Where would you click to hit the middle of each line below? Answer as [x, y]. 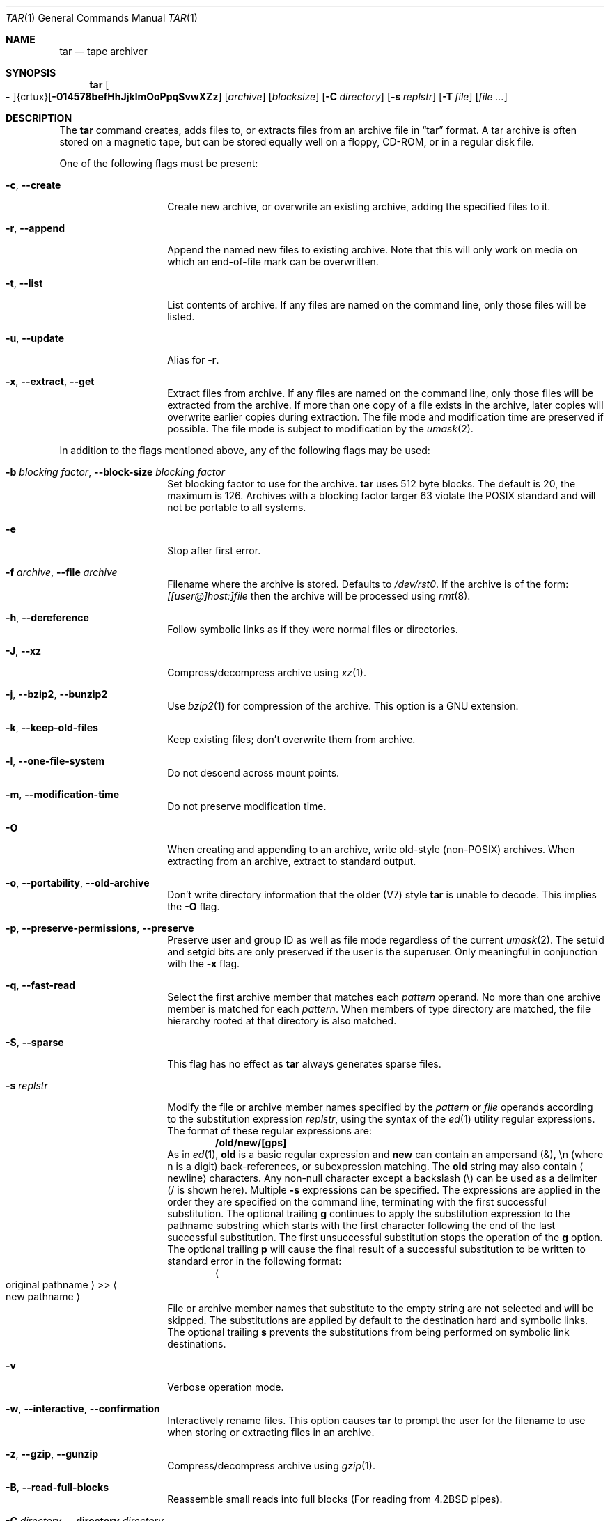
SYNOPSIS [31, 73]
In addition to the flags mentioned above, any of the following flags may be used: [245, 450]
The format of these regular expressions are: [269, 1131]
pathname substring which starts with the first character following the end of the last [361, 1225]
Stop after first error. [214, 551]
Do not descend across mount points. [253, 773]
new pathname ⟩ [43, 1296]
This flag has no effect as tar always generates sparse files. [304, 1064]
